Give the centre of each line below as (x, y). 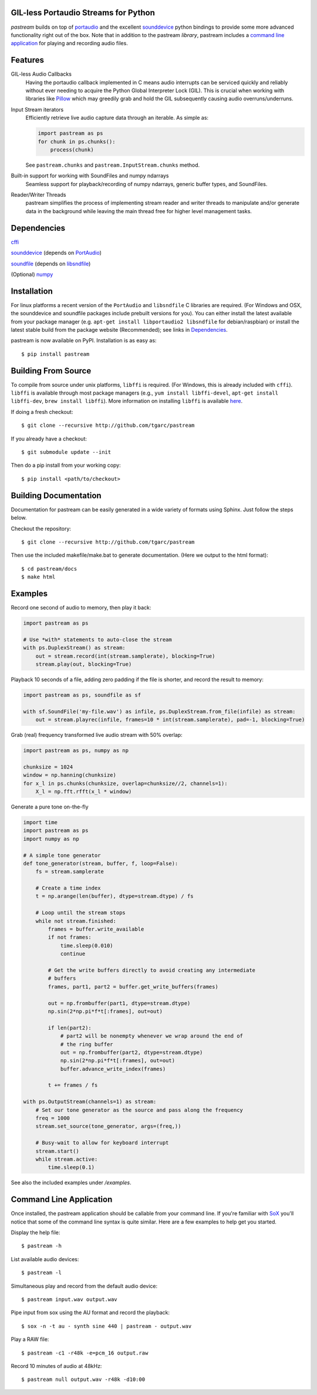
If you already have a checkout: (49, 439)
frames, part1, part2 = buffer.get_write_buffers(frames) (133, 987)
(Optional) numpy (32, 274)
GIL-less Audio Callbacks (41, 74)
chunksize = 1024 (48, 767)
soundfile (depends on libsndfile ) (51, 264)
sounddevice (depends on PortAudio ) (56, 253)
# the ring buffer (87, 1044)
